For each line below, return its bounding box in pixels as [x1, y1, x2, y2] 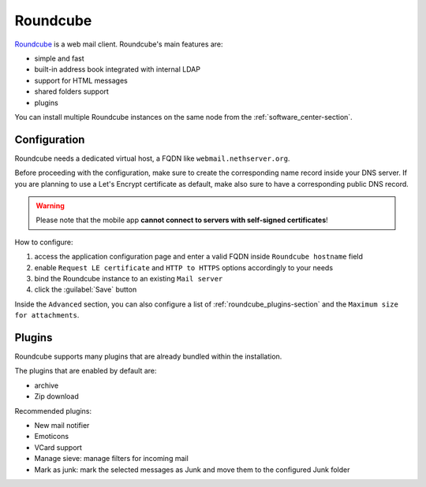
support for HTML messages [34, 76, 128, 85]
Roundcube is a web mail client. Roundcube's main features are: [14, 39, 224, 49]
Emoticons [34, 432, 69, 441]
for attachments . [14, 310, 80, 320]
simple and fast [34, 54, 84, 63]
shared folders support [34, 87, 110, 96]
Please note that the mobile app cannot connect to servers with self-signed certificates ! [35, 215, 329, 225]
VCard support [34, 442, 83, 452]
